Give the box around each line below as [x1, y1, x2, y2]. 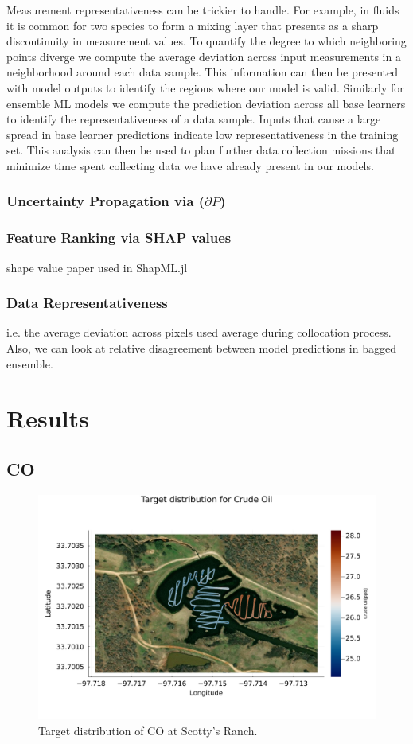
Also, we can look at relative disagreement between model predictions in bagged [6, 340, 396, 356]
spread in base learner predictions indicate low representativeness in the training [6, 126, 399, 142]
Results [6, 402, 89, 434]
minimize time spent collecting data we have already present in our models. [6, 157, 374, 173]
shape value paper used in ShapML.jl [6, 259, 188, 275]
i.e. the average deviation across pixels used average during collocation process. [6, 324, 392, 341]
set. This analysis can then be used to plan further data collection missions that [6, 142, 396, 158]
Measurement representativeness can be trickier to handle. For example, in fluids [6, 2, 399, 18]
